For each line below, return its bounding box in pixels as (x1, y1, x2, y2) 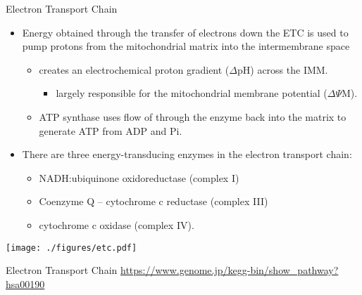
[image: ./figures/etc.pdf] (6, 242, 137, 253)
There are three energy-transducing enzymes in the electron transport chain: (22, 147, 352, 162)
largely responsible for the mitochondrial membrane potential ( (56, 86, 327, 100)
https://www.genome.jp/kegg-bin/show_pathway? (120, 263, 339, 277)
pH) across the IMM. (237, 62, 328, 77)
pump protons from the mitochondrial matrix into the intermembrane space (22, 39, 350, 53)
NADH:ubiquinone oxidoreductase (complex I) (39, 170, 239, 185)
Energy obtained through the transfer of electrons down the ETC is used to (22, 25, 349, 39)
